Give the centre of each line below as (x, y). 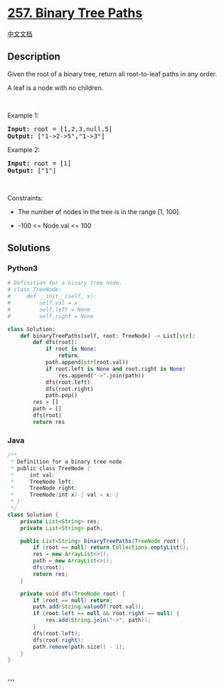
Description (34, 57)
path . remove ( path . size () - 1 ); (79, 647)
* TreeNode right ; (44, 488)
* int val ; (33, 475)
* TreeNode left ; (42, 482)
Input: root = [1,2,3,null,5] (60, 129)
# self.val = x (43, 303)
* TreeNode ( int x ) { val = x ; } (65, 495)
